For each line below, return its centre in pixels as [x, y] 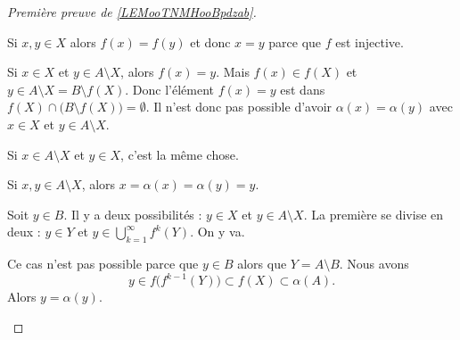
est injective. [370, 41]
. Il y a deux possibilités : [133, 214]
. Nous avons [374, 264]
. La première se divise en [374, 214]
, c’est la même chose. [180, 154]
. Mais [233, 72]
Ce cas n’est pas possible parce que [103, 264]
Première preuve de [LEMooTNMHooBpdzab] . [132, 12]
